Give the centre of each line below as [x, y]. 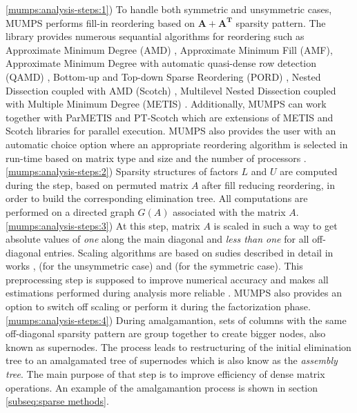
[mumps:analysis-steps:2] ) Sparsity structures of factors [122, 171]
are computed [309, 171]
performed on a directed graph [70, 211]
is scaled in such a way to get [276, 225]
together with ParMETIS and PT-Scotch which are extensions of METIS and [170, 117]
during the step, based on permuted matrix [97, 184]
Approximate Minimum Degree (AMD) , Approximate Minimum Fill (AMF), [169, 49]
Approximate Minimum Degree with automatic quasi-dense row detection [161, 63]
